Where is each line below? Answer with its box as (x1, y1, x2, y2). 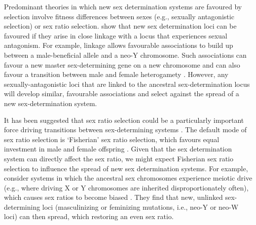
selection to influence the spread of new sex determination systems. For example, (4, 163, 248, 173)
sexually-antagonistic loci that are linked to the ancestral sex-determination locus (4, 78, 250, 89)
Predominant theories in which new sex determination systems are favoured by (4, 1, 242, 11)
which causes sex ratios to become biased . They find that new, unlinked (4, 192, 223, 202)
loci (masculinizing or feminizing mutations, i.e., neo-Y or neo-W (42, 201, 239, 212)
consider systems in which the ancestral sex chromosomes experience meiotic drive (4, 173, 253, 183)
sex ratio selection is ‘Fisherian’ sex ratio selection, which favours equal (4, 134, 219, 144)
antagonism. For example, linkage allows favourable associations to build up (4, 40, 233, 50)
